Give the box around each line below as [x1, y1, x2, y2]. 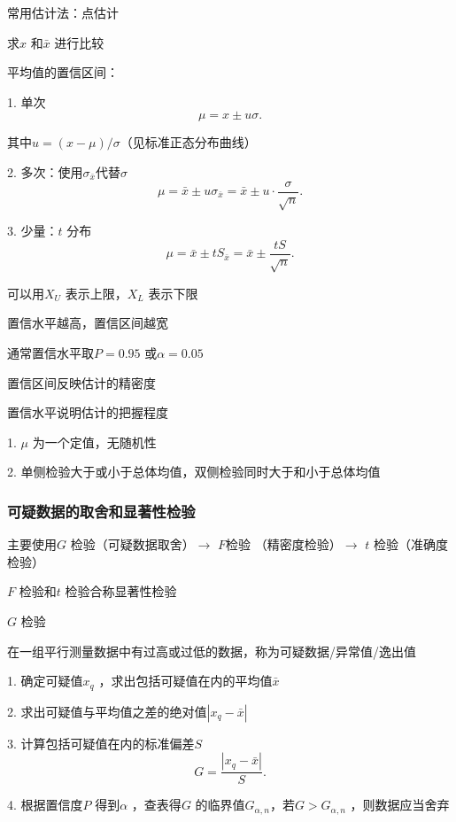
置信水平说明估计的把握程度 [7, 403, 168, 422]
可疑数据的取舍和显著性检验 [7, 500, 196, 522]
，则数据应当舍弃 [350, 795, 450, 814]
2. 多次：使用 [7, 162, 83, 181]
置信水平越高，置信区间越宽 [7, 314, 168, 332]
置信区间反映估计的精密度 [7, 373, 156, 392]
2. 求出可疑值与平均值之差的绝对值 [7, 702, 207, 720]
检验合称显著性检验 [65, 582, 177, 601]
